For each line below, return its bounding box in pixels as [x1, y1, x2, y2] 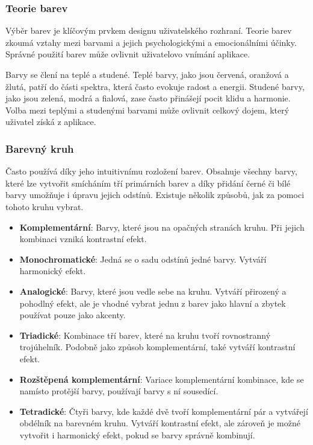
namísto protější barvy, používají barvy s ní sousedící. [19, 385, 218, 397]
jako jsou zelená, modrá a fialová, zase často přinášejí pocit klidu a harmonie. [5, 92, 291, 104]
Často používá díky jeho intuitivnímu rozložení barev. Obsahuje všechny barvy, [5, 165, 297, 178]
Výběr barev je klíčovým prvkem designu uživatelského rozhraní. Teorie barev [5, 24, 292, 37]
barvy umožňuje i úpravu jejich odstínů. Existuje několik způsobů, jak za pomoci [5, 188, 305, 201]
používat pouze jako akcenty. [19, 309, 126, 321]
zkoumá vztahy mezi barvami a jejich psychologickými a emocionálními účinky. [5, 36, 297, 48]
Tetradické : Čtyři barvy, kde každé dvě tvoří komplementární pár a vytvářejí [19, 405, 308, 417]
